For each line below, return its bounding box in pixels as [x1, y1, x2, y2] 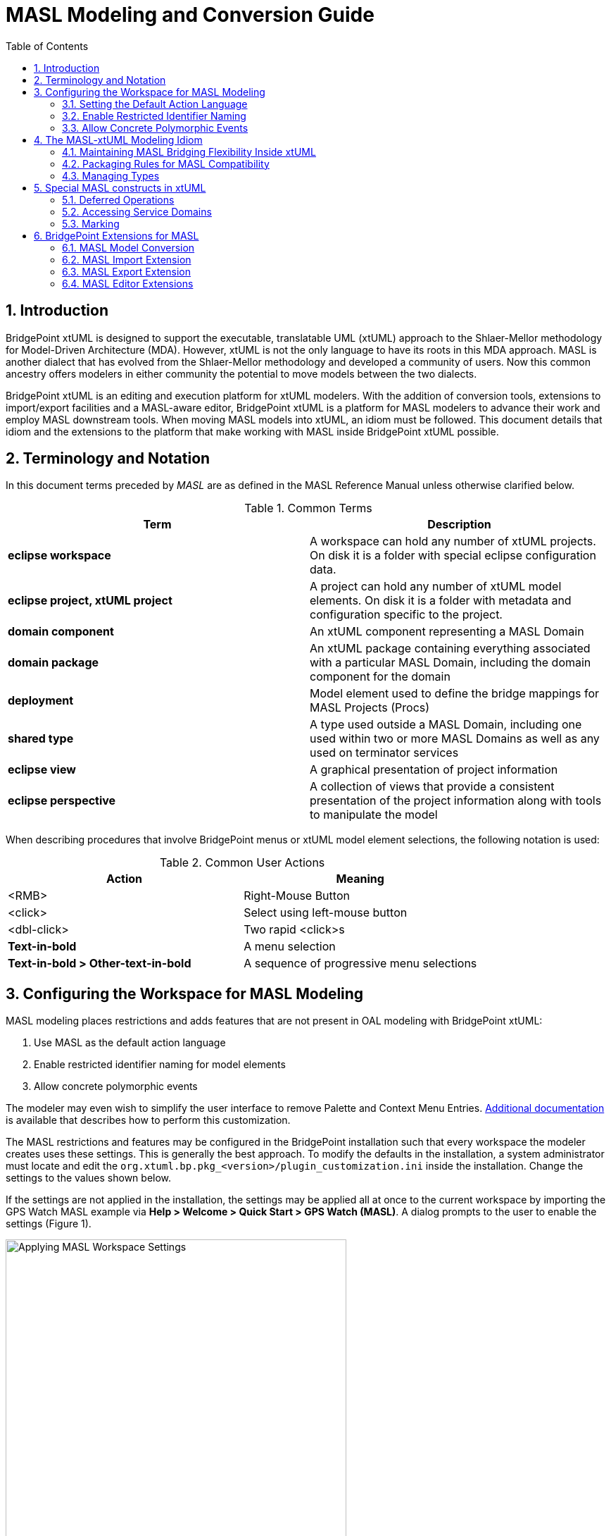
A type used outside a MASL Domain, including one [310, 717, 582, 732]
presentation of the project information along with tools [310, 793, 602, 808]
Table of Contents [6, 39, 89, 52]
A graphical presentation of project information [310, 762, 558, 777]
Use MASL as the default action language [34, 1036, 226, 1049]
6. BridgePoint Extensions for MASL [34, 229, 199, 242]
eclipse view [8, 762, 76, 777]
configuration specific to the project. [310, 607, 503, 622]
